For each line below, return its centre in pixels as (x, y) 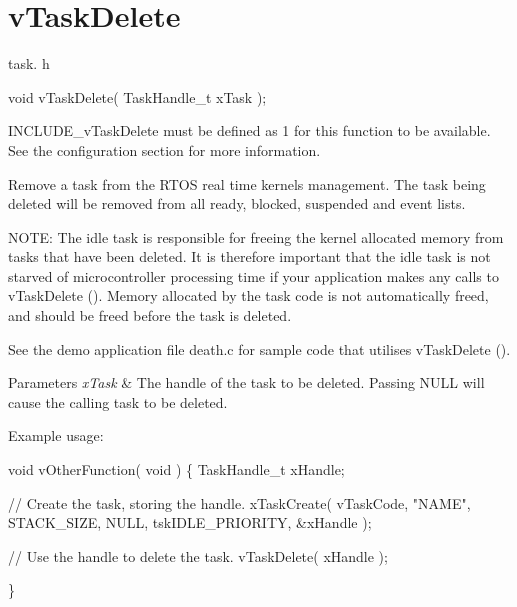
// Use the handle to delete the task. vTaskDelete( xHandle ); (198, 555)
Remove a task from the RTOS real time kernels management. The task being (247, 183)
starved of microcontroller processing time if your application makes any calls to (253, 275)
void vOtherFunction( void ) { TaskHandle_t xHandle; (176, 469)
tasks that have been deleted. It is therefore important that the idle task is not (249, 256)
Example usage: (56, 435)
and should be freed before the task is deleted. (150, 315)
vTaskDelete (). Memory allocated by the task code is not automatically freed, (248, 295)
